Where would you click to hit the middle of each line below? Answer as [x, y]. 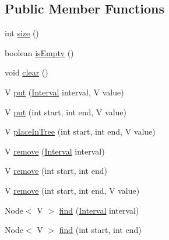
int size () [22, 33]
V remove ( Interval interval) [55, 151]
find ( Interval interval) [99, 210]
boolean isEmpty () [39, 52]
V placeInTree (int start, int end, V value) [80, 131]
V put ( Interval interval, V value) [64, 92]
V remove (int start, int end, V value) [72, 190]
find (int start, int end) [100, 230]
